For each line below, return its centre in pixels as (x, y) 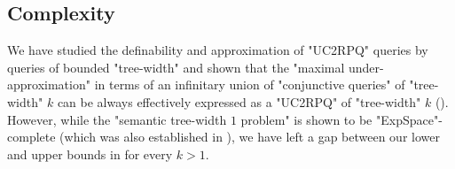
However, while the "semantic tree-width (117, 119)
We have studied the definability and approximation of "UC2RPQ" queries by (218, 50)
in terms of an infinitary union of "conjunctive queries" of (250, 84)
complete (31, 137)
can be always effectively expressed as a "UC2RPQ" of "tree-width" (239, 101)
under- (366, 67)
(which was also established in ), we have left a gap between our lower (250, 137)
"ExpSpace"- (409, 119)
